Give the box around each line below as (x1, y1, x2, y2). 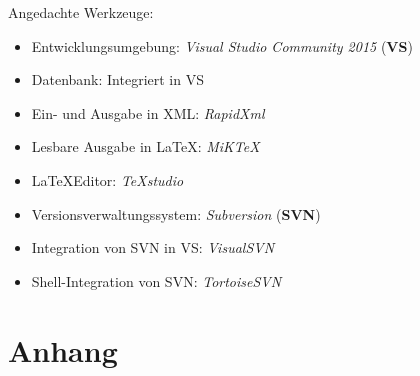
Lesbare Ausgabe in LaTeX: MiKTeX (31, 136, 260, 157)
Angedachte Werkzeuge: (8, 2, 154, 22)
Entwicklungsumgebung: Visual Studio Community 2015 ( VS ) (31, 35, 413, 56)
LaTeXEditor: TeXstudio (31, 169, 184, 190)
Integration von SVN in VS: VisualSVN (31, 237, 275, 258)
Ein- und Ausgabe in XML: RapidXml (31, 102, 265, 123)
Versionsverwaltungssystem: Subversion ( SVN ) (31, 203, 321, 224)
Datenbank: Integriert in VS (31, 69, 204, 90)
